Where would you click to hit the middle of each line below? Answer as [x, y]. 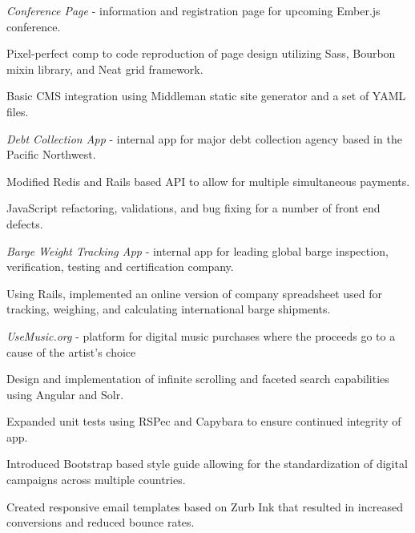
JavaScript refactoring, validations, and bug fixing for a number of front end [193, 208]
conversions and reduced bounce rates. [101, 522]
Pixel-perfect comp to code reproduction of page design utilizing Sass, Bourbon [201, 53]
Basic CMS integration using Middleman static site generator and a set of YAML [206, 96]
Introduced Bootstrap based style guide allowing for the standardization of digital [207, 464]
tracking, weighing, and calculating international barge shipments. [169, 309]
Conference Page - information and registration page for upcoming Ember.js [193, 10]
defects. [25, 223]
